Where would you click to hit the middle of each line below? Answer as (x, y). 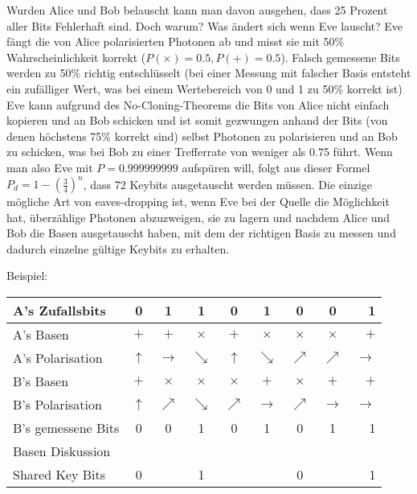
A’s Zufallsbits (59, 310)
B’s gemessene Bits (66, 428)
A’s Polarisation (58, 358)
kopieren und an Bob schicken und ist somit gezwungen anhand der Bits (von (197, 120)
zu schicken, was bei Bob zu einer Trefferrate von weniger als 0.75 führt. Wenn (200, 152)
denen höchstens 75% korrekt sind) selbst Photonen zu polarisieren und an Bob (202, 136)
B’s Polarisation (57, 404)
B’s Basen (41, 381)
